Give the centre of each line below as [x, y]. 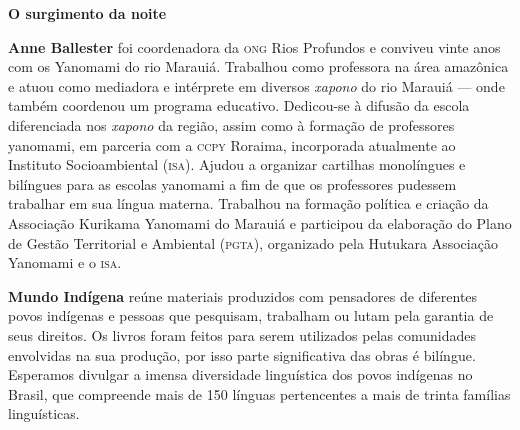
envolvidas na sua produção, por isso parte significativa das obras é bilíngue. [242, 354]
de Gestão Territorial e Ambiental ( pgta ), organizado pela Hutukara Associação [253, 242]
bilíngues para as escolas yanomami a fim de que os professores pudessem [232, 183]
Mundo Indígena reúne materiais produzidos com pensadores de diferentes [243, 295]
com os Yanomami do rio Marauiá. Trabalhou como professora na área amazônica [258, 66]
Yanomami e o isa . [65, 262]
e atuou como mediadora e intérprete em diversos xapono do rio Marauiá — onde [256, 85]
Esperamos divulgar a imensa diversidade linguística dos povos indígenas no [240, 374]
